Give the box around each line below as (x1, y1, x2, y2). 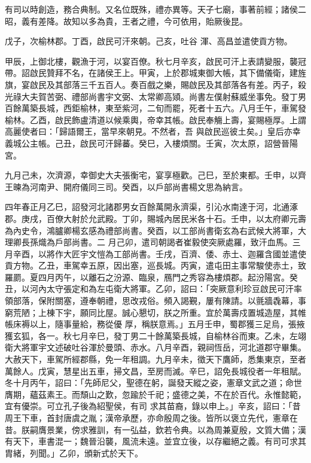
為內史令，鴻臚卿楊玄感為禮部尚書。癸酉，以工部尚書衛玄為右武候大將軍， (5, 224, 298, 236)
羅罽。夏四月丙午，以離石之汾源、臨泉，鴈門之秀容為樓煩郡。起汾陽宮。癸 (5, 270, 298, 283)
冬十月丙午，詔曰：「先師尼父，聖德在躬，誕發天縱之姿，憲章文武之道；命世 (5, 376, 302, 389)
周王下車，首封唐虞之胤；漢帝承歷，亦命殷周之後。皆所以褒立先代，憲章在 (5, 412, 298, 424)
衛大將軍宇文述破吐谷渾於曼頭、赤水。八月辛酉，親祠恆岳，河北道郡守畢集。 (5, 341, 306, 354)
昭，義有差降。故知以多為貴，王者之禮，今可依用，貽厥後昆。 (5, 14, 248, 27)
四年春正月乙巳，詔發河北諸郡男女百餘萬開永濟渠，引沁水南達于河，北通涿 (5, 200, 298, 213)
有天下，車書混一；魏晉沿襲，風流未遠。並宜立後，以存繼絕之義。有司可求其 (5, 435, 306, 447)
